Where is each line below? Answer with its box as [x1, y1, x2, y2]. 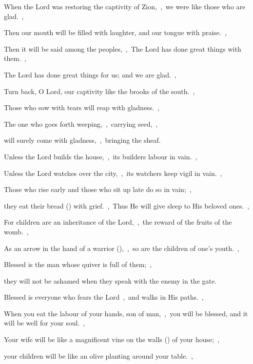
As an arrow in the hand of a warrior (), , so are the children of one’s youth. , [4, 243, 239, 253]
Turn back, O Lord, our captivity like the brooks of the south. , [4, 86, 195, 96]
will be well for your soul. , [4, 318, 85, 328]
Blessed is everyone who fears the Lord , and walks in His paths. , [4, 292, 204, 302]
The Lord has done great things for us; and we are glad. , [4, 69, 176, 79]
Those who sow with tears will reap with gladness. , [4, 102, 159, 113]
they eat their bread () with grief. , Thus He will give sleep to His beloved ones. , [4, 200, 250, 211]
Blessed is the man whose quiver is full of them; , [4, 259, 152, 269]
